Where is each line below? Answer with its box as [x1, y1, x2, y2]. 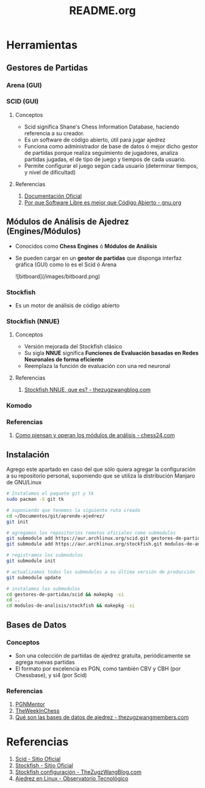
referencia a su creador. [24, 129, 85, 137]
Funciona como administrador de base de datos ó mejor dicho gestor [24, 142, 198, 150]
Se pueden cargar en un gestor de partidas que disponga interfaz [15, 254, 182, 261]
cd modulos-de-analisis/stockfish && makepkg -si [6, 602, 135, 609]
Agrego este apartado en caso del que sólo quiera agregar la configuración [6, 466, 196, 473]
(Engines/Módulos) [6, 226, 81, 236]
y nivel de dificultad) [24, 168, 76, 176]
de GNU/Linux [6, 479, 41, 486]
